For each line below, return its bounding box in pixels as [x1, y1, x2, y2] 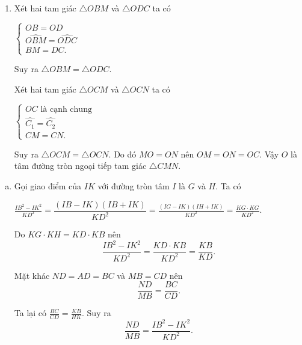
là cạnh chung [40, 105, 92, 114]
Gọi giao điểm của [14, 180, 82, 192]
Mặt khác [14, 269, 50, 281]
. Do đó [108, 147, 137, 160]
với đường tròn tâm [97, 180, 170, 192]
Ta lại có [14, 307, 47, 319]
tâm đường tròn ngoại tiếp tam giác [14, 159, 147, 172]
